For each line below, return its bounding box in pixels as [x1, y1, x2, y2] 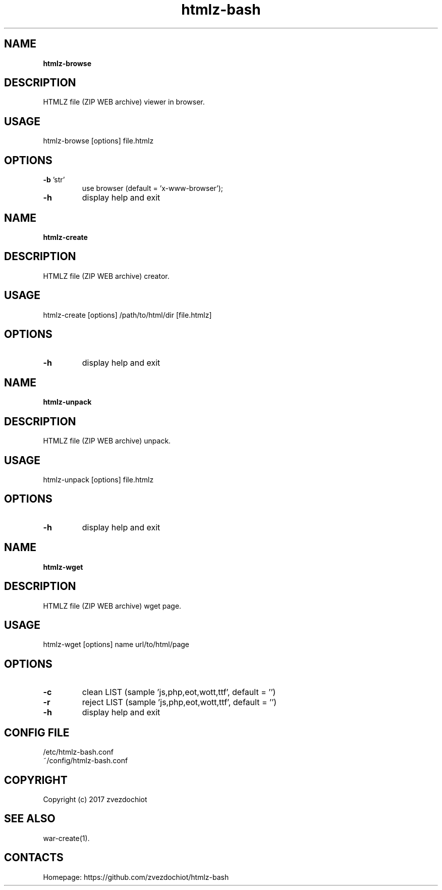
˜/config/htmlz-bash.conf [43, 756, 128, 765]
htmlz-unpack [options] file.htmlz [43, 475, 154, 484]
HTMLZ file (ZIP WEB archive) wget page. [43, 601, 182, 610]
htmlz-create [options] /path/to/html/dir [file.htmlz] [43, 310, 212, 319]
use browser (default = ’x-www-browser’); [82, 184, 224, 193]
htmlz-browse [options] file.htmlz [43, 136, 154, 145]
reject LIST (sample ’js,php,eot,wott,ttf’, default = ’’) [82, 697, 277, 708]
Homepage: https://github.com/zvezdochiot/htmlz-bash [43, 872, 229, 881]
